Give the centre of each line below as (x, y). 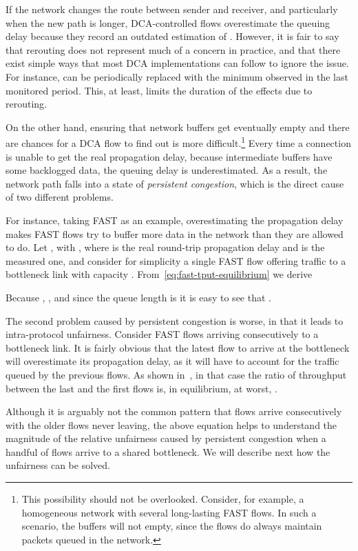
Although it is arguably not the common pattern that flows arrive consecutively (174, 411)
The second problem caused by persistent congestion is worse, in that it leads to (175, 320)
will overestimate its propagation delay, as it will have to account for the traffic (172, 361)
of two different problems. (60, 197)
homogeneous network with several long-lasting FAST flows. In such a (169, 512)
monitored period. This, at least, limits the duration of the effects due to (159, 90)
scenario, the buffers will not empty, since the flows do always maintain (172, 526)
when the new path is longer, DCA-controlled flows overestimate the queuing (168, 22)
